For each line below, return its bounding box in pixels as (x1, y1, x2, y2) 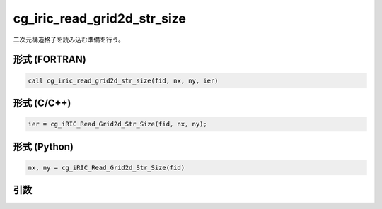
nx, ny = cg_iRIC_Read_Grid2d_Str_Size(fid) (28, 163, 185, 172)
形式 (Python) (13, 141, 74, 153)
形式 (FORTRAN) (13, 54, 86, 66)
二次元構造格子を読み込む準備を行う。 (13, 35, 125, 44)
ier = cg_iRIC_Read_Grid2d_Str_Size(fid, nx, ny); (28, 120, 208, 129)
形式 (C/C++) (13, 97, 71, 109)
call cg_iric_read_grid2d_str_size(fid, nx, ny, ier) (28, 76, 219, 85)
